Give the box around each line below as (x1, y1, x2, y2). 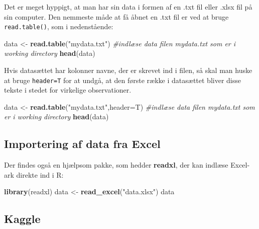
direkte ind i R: (16, 169, 64, 180)
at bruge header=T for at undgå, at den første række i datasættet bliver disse (4, 74, 241, 85)
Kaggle (4, 211, 41, 226)
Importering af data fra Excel (4, 136, 161, 151)
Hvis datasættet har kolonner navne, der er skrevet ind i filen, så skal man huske (4, 65, 252, 75)
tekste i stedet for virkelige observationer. (4, 85, 132, 95)
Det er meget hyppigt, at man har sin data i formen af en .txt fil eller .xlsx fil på (4, 2, 252, 12)
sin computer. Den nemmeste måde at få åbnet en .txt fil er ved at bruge (4, 11, 229, 22)
